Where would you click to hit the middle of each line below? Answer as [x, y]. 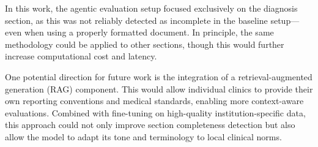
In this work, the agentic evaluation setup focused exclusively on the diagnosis [151, 8]
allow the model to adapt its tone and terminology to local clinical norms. [143, 136]
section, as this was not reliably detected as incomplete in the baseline [136, 20]
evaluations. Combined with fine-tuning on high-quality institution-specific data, [155, 112]
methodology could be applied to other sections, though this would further [145, 44]
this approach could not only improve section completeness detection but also [150, 125]
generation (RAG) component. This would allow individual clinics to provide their [159, 89]
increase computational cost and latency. [81, 56]
